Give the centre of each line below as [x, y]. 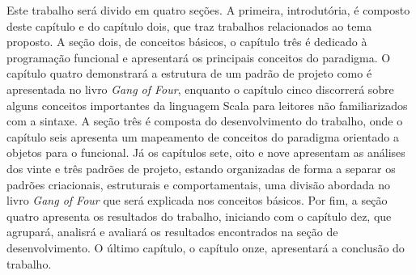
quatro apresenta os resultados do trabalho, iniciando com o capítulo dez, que [199, 216]
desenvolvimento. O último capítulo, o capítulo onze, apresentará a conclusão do [206, 247]
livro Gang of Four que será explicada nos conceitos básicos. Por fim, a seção [197, 200]
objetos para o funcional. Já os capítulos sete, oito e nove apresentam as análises [206, 152]
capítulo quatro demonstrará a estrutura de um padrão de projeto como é [189, 73]
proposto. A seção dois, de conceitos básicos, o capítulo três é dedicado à [187, 42]
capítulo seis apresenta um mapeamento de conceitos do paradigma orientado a [203, 136]
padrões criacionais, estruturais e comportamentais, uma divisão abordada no [198, 184]
